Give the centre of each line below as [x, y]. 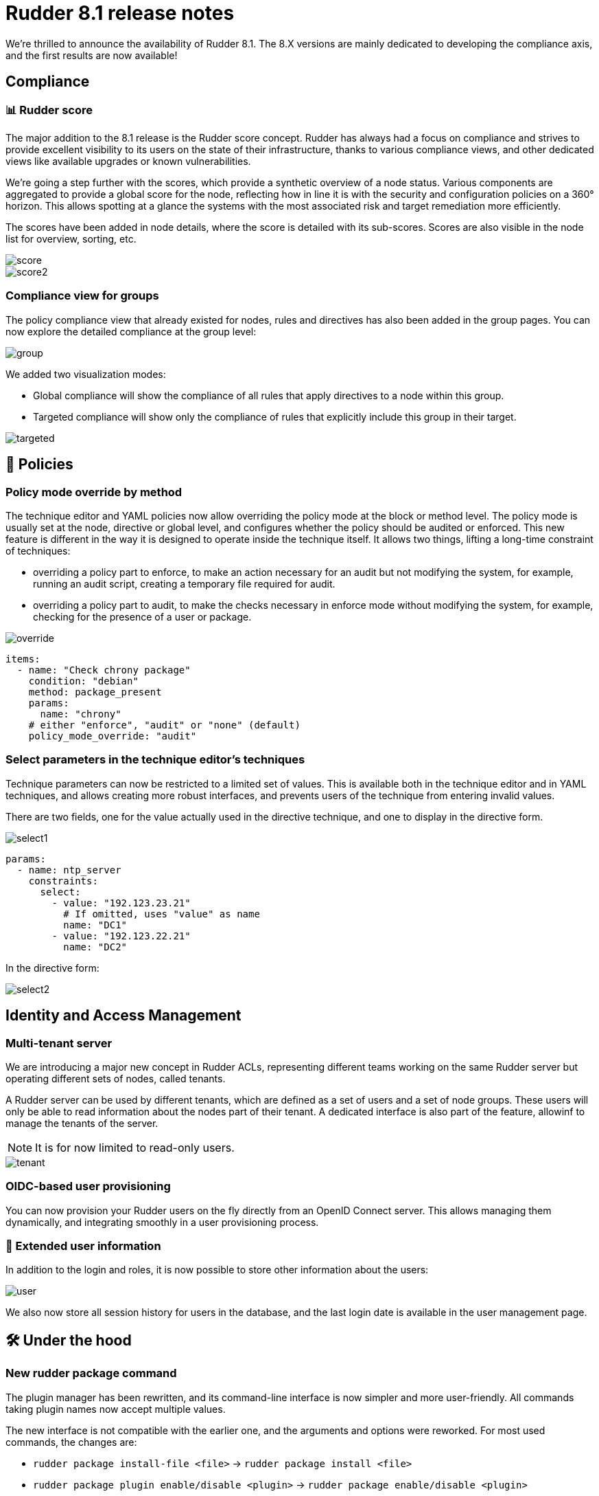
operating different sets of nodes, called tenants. [116, 1078]
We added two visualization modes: [86, 374]
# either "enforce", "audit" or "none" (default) [164, 725]
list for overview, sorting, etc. [71, 238]
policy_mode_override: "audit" [113, 736]
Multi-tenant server [59, 1043]
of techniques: [38, 550]
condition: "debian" [83, 681]
